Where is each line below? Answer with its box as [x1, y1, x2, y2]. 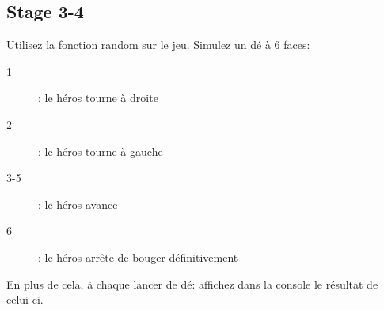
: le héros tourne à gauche [38, 142, 163, 159]
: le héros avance [38, 195, 118, 212]
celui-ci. [6, 291, 44, 308]
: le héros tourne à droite [38, 89, 158, 106]
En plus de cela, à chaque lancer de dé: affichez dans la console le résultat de [6, 275, 378, 292]
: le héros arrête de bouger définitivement [38, 248, 238, 265]
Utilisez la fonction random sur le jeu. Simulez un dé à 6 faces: [6, 36, 310, 53]
